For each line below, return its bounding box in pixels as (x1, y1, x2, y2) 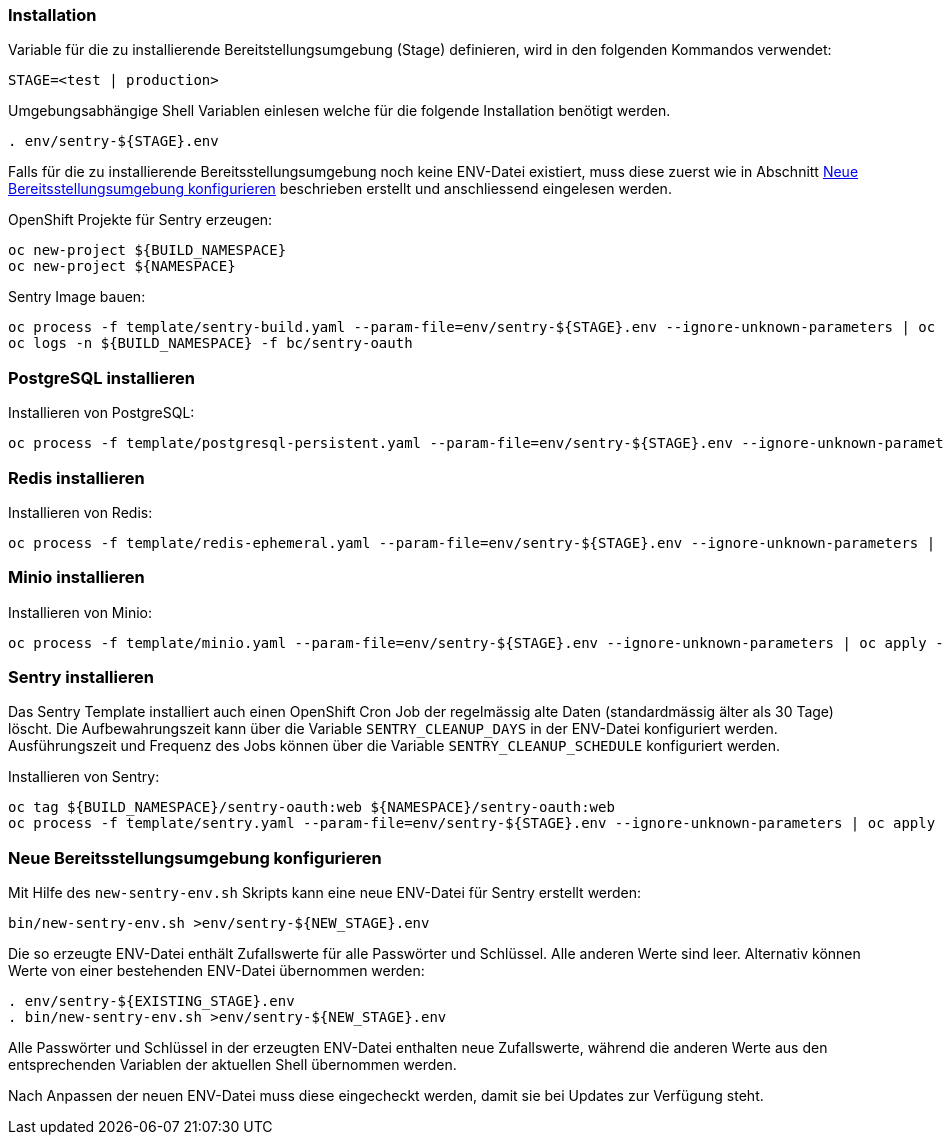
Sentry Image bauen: (8, 288, 146, 306)
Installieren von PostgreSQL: (8, 404, 195, 422)
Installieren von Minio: (8, 603, 152, 621)
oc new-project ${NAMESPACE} (8, 258, 236, 275)
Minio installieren (8, 567, 145, 588)
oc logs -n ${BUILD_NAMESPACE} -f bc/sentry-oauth (8, 335, 413, 352)
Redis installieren (8, 467, 145, 488)
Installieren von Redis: (8, 503, 153, 521)
